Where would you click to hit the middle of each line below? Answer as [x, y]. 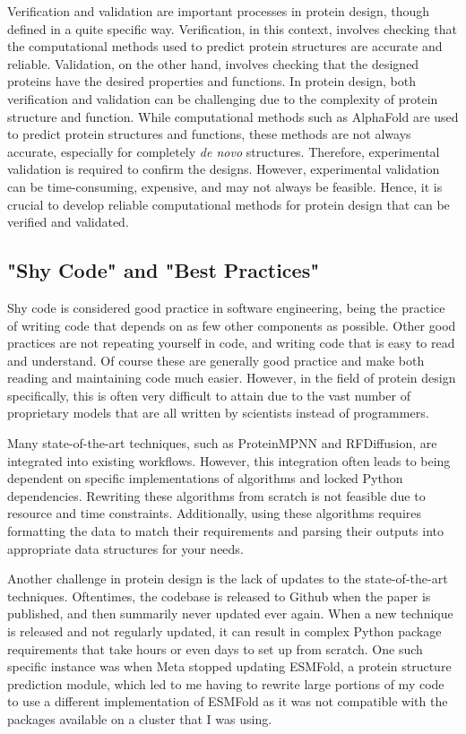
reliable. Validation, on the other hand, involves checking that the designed [213, 63]
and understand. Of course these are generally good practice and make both [216, 360]
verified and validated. [68, 222]
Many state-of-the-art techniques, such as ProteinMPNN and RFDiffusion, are [222, 443]
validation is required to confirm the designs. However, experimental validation [224, 169]
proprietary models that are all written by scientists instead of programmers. [218, 413]
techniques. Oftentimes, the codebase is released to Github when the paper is [219, 596]
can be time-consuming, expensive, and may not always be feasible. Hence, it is [225, 186]
